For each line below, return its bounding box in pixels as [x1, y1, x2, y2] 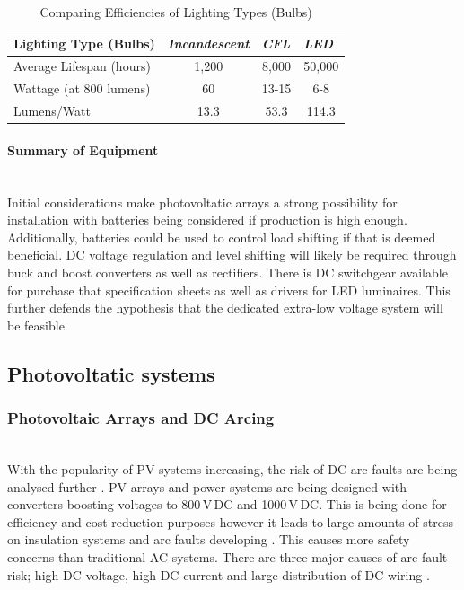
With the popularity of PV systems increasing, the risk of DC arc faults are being [7, 459, 458, 478]
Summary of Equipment [7, 140, 159, 159]
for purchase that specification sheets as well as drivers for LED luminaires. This [7, 280, 451, 299]
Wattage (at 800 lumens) [13, 79, 151, 98]
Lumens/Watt [13, 101, 91, 120]
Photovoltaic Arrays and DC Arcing [7, 407, 275, 429]
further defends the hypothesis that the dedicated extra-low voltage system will [7, 298, 443, 317]
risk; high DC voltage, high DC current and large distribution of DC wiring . [7, 565, 430, 584]
